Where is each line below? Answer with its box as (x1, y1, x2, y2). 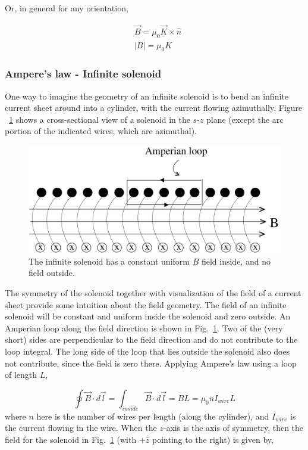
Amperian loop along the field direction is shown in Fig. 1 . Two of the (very (5, 321, 283, 334)
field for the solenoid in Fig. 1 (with (5, 433, 137, 445)
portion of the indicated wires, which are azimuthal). (5, 125, 197, 137)
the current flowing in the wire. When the (5, 421, 157, 434)
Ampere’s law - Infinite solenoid (5, 66, 162, 81)
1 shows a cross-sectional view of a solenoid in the (9, 113, 190, 125)
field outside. (29, 266, 75, 279)
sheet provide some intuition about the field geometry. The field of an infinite (5, 298, 287, 311)
